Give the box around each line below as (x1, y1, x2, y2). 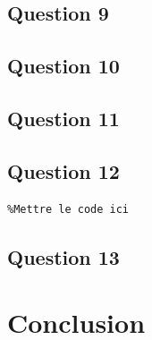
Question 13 (7, 242, 120, 270)
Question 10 (7, 52, 120, 80)
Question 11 (7, 104, 120, 132)
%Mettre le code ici (7, 202, 130, 216)
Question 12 (7, 157, 120, 184)
